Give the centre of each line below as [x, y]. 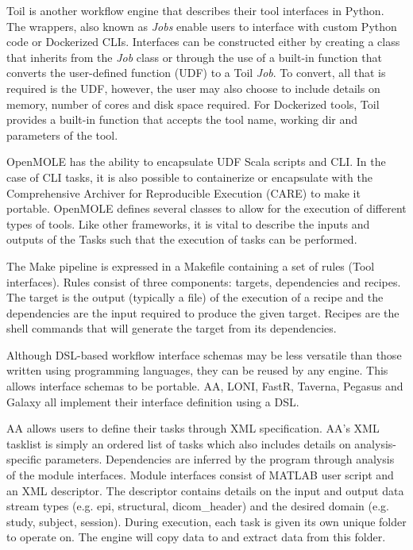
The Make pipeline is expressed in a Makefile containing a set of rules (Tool [191, 265]
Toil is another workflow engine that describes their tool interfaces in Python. [195, 10]
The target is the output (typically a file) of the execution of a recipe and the [195, 297]
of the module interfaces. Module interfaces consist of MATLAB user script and [200, 475]
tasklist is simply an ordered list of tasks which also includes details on [179, 443]
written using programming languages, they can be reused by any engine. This [197, 370]
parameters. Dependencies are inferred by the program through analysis [220, 459]
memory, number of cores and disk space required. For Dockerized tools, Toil [193, 104]
